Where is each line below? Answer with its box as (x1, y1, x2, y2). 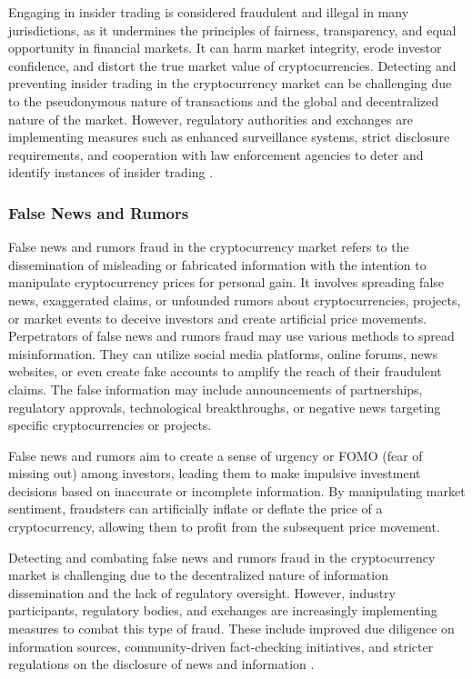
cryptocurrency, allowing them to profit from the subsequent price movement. (8, 517, 440, 536)
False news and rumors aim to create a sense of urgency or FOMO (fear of (8, 445, 423, 464)
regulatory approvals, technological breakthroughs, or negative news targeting (8, 397, 441, 416)
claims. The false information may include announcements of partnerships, (8, 379, 423, 398)
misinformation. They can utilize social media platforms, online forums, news (8, 344, 438, 363)
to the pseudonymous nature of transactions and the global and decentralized (8, 91, 439, 110)
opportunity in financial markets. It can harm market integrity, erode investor (8, 38, 442, 57)
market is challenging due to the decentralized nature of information (8, 565, 388, 584)
